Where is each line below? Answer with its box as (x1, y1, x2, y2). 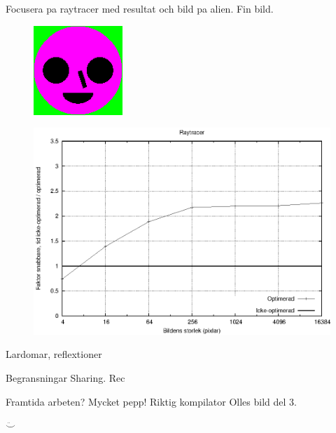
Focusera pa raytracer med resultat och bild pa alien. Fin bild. (6, 1, 274, 15)
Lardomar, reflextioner (6, 347, 102, 361)
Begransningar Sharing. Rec (6, 370, 125, 385)
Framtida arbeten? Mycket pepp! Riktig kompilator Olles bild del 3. (6, 394, 297, 408)
